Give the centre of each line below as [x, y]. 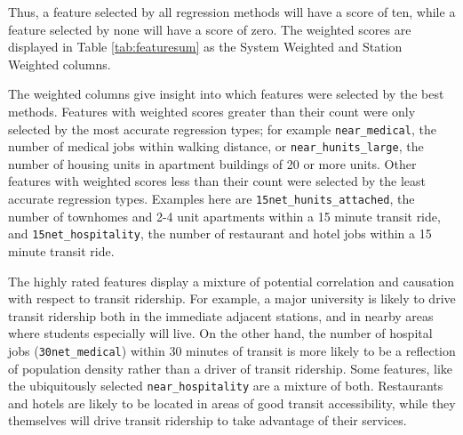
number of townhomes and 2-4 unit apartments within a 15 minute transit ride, [224, 216]
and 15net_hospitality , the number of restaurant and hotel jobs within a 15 [220, 234]
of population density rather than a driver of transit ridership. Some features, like [231, 368]
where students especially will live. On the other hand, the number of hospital [220, 333]
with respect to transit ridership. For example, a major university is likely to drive [232, 298]
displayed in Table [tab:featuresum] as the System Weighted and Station [205, 47]
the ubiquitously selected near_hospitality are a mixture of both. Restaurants [226, 386]
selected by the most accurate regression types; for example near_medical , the [222, 129]
